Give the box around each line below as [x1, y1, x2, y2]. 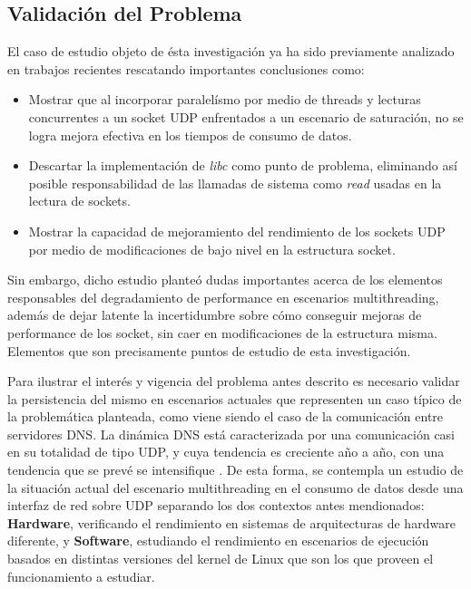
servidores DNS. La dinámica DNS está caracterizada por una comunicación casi [7, 424, 456, 443]
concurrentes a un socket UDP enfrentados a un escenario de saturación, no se [28, 107, 464, 126]
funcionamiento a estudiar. [7, 566, 155, 585]
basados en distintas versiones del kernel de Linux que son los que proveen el [7, 549, 434, 568]
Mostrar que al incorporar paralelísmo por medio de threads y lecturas [28, 90, 421, 109]
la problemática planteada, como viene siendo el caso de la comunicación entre [7, 407, 444, 426]
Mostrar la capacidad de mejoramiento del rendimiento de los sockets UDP [28, 221, 446, 240]
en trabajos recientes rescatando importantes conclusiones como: [7, 59, 365, 78]
